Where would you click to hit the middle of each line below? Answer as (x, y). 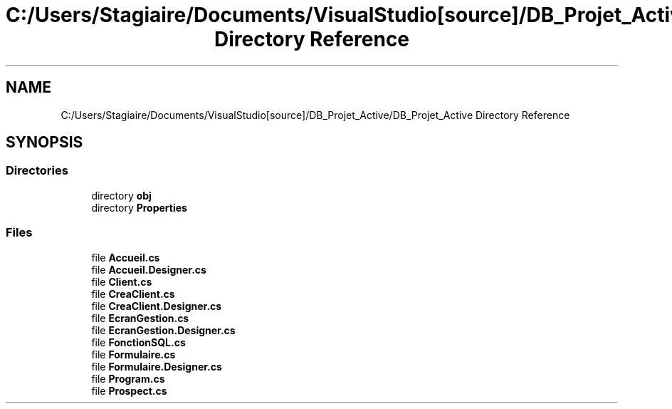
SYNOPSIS (44, 143)
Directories (37, 171)
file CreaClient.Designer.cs (157, 306)
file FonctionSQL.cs (138, 342)
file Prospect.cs (129, 390)
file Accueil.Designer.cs (149, 269)
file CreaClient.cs (133, 294)
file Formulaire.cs (133, 354)
